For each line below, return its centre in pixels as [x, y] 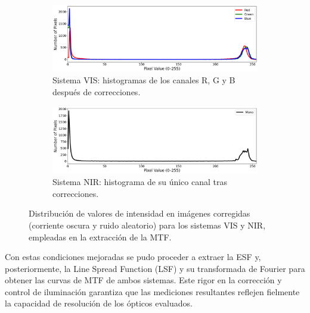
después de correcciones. [97, 92]
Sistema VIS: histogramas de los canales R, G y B [144, 80]
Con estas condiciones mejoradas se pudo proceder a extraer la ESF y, [133, 257]
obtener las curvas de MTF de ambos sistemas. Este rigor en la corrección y [143, 280]
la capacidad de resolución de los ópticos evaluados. [99, 303]
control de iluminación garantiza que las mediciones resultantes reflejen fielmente [152, 291]
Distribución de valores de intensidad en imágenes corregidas [139, 213]
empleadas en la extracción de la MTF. [100, 237]
